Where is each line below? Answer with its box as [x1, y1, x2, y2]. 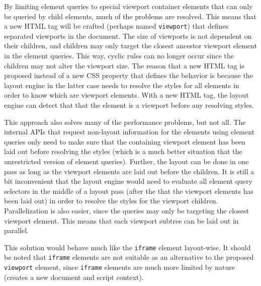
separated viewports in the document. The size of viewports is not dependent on [4, 30, 252, 41]
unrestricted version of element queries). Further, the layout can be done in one [4, 156, 249, 166]
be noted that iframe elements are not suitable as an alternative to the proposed [4, 252, 254, 262]
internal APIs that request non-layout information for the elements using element [4, 126, 255, 137]
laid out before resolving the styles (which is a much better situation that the [4, 146, 242, 157]
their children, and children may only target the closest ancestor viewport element [4, 40, 257, 51]
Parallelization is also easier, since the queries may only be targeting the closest [4, 205, 249, 216]
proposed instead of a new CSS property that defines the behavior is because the [4, 70, 253, 81]
